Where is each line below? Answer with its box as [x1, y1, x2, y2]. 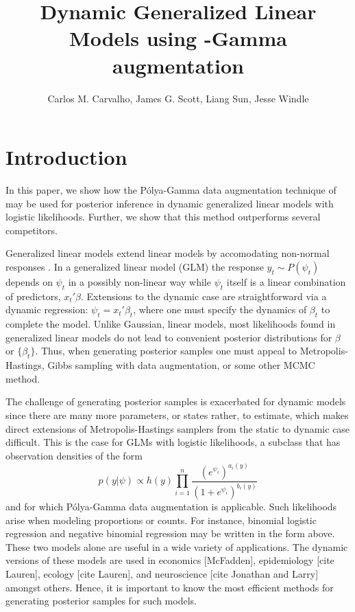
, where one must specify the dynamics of [133, 302, 307, 317]
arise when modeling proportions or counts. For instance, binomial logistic [5, 512, 317, 527]
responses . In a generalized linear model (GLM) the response [5, 260, 264, 273]
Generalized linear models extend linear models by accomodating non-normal [5, 246, 330, 260]
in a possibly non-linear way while [68, 275, 211, 288]
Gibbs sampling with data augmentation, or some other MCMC [47, 358, 315, 372]
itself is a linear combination [226, 275, 346, 288]
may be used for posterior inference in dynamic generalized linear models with [5, 196, 334, 210]
